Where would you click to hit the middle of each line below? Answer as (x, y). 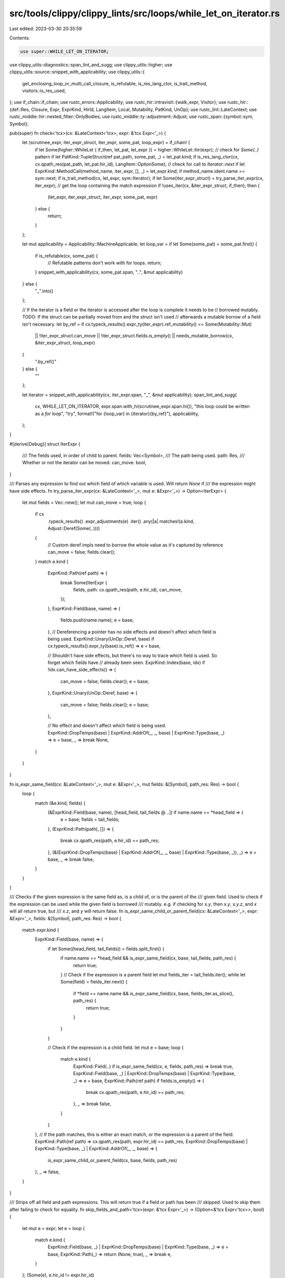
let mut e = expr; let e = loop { (54, 1228)
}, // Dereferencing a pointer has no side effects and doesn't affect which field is (132, 632)
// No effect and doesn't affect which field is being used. (107, 725)
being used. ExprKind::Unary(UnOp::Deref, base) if (101, 638)
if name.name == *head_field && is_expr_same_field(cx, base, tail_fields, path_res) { (148, 958)
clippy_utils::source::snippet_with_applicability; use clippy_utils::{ (77, 72)
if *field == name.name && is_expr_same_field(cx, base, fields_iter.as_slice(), (153, 993)
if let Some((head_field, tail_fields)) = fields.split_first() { (106, 949)
